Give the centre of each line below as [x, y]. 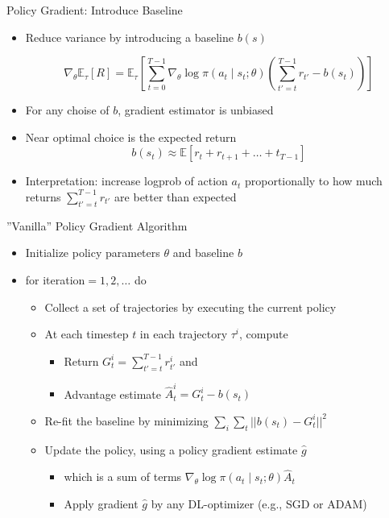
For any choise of [67, 110]
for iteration [55, 279]
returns [43, 196]
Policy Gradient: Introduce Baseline [95, 10]
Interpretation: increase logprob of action [126, 181]
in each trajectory [184, 334]
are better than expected [176, 196]
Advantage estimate [113, 394]
